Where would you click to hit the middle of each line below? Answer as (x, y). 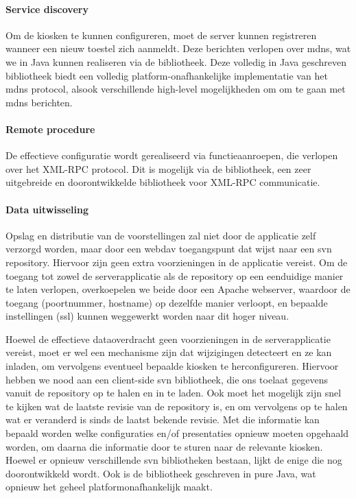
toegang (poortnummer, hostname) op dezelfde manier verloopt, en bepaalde (167, 302)
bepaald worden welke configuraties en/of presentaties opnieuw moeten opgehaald (177, 433)
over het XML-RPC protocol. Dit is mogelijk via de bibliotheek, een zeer (158, 168)
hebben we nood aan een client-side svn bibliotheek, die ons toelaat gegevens (167, 379)
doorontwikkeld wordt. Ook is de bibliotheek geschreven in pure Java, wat (161, 473)
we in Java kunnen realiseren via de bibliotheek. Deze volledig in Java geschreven (176, 61)
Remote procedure (50, 129)
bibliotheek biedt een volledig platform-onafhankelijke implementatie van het (167, 75)
